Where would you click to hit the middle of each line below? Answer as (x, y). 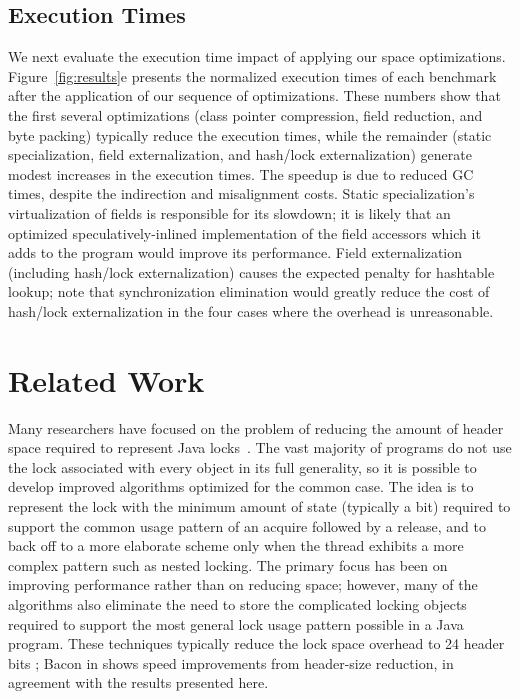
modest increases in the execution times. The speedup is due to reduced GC (241, 173)
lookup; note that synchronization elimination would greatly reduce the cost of (249, 291)
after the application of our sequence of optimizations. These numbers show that (254, 95)
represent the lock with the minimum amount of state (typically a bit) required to (259, 506)
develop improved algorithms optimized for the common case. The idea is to (241, 486)
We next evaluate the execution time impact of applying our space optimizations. (257, 56)
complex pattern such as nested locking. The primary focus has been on (228, 564)
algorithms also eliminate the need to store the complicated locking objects (237, 603)
